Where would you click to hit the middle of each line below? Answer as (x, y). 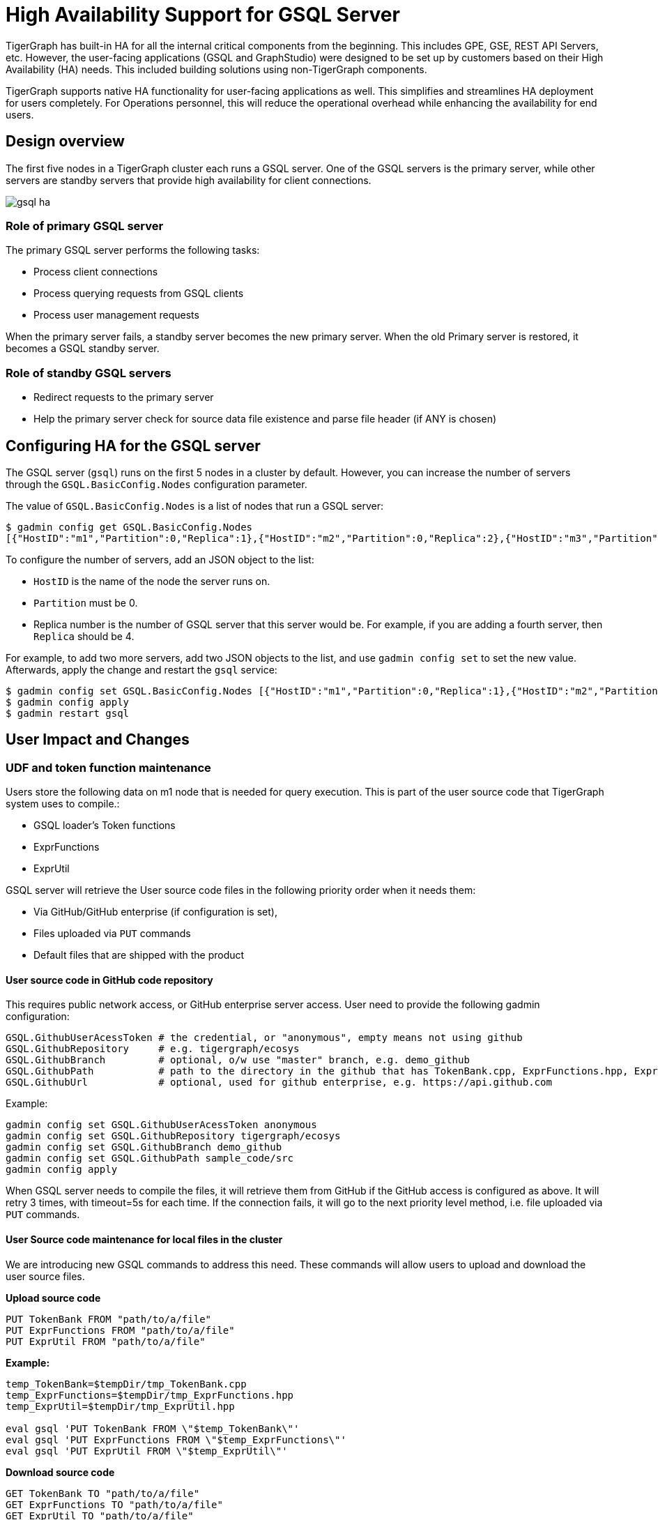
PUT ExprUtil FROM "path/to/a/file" (106, 1341)
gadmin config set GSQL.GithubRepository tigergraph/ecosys (173, 1136)
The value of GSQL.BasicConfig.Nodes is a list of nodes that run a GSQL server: (195, 506)
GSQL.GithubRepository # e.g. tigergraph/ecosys (153, 1049)
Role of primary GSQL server (85, 226)
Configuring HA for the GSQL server (133, 446)
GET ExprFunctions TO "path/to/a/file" (114, 1504)
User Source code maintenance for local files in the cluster (144, 1239)
